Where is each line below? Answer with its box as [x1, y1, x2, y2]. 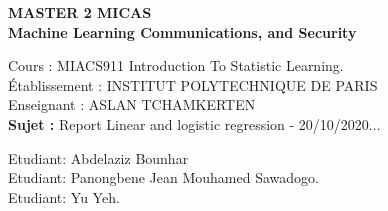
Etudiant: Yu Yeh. [8, 186, 120, 207]
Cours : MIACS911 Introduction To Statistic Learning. [8, 55, 344, 76]
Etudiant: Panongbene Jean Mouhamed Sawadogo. [8, 167, 319, 188]
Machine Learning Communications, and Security [8, 21, 357, 42]
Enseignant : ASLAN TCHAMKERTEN [8, 94, 256, 115]
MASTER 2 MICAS [8, 2, 152, 22]
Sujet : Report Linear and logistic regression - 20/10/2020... [8, 113, 381, 134]
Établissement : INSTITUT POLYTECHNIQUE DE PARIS [8, 74, 378, 95]
